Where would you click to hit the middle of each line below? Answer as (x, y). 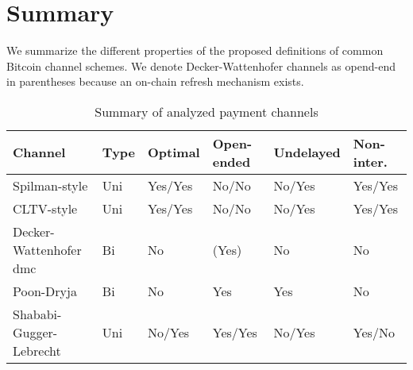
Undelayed (307, 152)
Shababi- (37, 314)
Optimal (174, 152)
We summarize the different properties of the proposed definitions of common (195, 50)
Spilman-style (50, 185)
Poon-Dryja (45, 291)
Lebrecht (37, 350)
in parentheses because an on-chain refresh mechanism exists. (155, 81)
